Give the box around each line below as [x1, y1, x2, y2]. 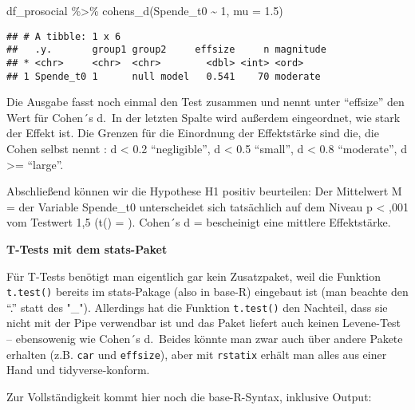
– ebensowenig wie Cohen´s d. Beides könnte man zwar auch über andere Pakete [6, 330, 403, 347]
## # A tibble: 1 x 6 [6, 30, 121, 42]
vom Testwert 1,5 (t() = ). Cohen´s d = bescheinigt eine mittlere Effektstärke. [6, 214, 391, 231]
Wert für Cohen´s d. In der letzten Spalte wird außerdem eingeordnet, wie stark [6, 108, 401, 125]
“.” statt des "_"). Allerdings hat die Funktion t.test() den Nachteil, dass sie [6, 298, 388, 315]
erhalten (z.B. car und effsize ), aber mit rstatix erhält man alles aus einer [6, 345, 387, 362]
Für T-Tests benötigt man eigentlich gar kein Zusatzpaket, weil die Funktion [6, 267, 381, 284]
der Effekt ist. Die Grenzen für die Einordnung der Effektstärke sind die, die [6, 124, 379, 141]
